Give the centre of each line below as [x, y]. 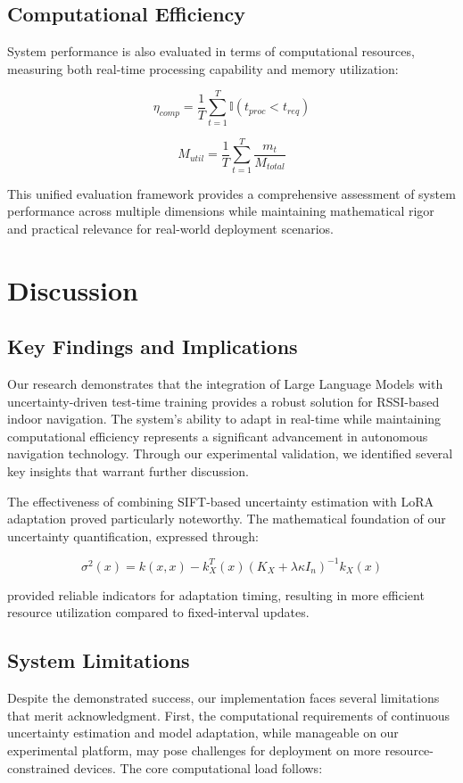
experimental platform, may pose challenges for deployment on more [194, 750]
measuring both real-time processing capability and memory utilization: [203, 68]
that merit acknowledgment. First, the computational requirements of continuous [229, 715]
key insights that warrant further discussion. [128, 470]
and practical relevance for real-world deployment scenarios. [170, 228]
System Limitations [99, 660]
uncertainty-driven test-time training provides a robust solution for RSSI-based [223, 401]
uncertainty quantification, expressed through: [133, 536]
